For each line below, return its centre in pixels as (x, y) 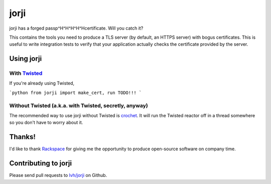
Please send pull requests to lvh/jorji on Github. (58, 175)
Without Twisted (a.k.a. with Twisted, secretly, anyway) (79, 106)
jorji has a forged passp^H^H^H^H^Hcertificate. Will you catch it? (76, 28)
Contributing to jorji (41, 163)
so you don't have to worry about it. (46, 123)
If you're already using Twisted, (42, 83)
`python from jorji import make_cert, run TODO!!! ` (76, 93)
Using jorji (26, 59)
